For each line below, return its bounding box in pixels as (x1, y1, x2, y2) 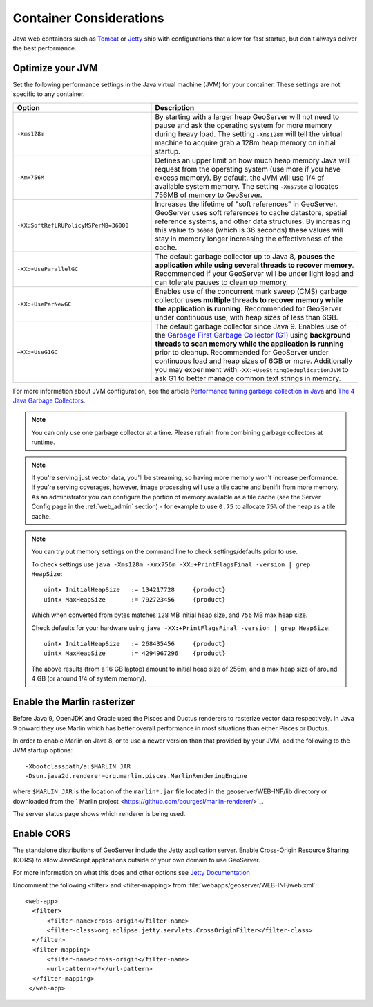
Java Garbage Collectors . (12, 396, 86, 405)
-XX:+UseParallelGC (17, 266, 79, 273)
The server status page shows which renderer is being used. (12, 810, 186, 818)
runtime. (31, 438, 55, 446)
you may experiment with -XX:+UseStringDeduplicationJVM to (155, 364, 349, 374)
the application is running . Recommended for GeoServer (155, 304, 342, 313)
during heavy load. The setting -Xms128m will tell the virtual (155, 129, 342, 138)
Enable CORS (12, 828, 71, 840)
